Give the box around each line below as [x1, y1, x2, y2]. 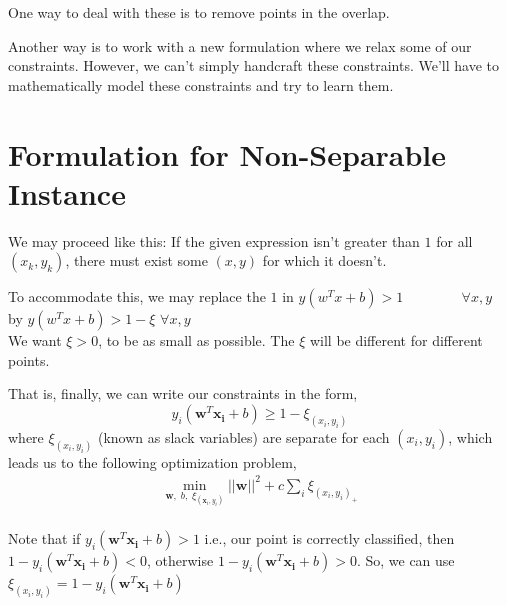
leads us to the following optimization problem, [8, 451, 297, 472]
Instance [8, 172, 126, 213]
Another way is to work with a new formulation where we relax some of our [8, 35, 472, 56]
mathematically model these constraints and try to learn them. [8, 74, 394, 95]
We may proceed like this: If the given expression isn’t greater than [8, 230, 420, 251]
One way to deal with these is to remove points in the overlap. [8, 2, 390, 22]
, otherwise [147, 550, 214, 571]
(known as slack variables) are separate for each [97, 426, 390, 447]
